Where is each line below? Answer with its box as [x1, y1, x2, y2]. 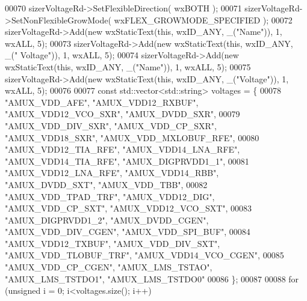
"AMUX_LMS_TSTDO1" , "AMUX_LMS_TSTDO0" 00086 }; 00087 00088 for [5, 272, 299, 285]
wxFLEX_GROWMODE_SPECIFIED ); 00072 [114, 13, 293, 26]
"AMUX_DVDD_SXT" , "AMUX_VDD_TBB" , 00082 [5, 178, 208, 190]
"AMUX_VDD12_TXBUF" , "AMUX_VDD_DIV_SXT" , [5, 237, 220, 249]
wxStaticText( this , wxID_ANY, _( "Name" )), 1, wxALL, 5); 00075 [5, 60, 251, 73]
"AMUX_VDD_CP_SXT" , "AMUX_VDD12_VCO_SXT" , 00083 [5, 202, 252, 214]
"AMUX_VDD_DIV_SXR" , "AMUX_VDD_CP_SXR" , [5, 119, 217, 132]
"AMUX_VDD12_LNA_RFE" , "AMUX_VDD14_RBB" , [5, 166, 219, 179]
